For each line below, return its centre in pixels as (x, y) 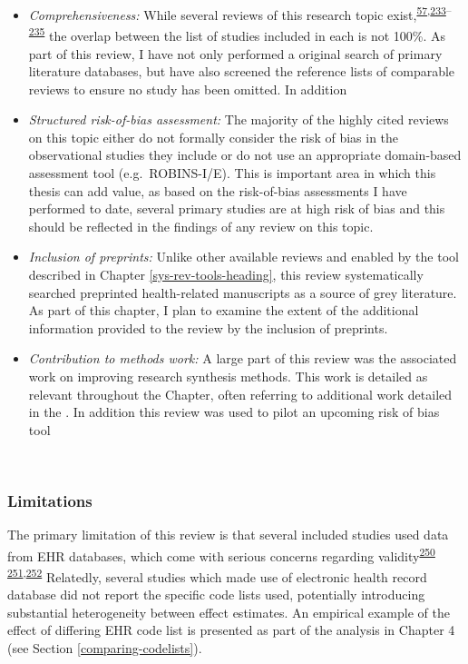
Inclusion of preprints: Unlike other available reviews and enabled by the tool (244, 257)
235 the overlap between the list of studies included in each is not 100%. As (237, 34)
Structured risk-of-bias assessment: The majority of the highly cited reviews (239, 119)
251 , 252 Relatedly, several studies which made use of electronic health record (217, 575)
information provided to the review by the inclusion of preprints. (208, 327)
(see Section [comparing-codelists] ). (105, 648)
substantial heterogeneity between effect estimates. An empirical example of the (229, 612)
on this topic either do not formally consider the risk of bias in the (214, 137)
